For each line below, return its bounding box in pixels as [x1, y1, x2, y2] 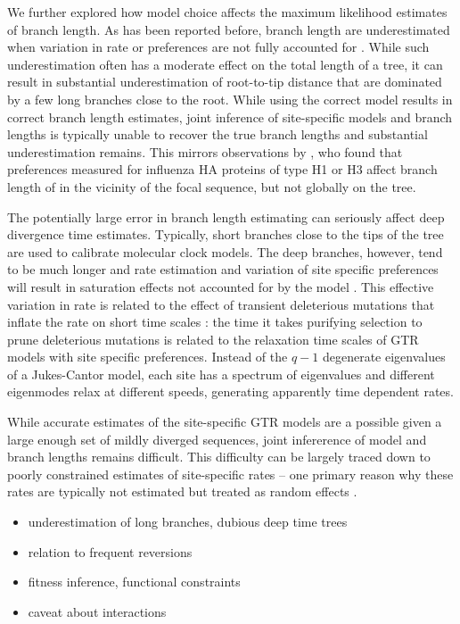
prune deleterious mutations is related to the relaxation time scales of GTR [7, 329, 419, 348]
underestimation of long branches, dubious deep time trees [28, 512, 348, 531]
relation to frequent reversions [28, 542, 193, 561]
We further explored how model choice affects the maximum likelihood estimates [7, 3, 448, 21]
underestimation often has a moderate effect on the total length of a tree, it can [7, 54, 443, 73]
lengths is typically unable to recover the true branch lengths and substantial [7, 125, 428, 144]
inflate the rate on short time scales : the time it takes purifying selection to [7, 312, 423, 331]
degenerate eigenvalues [322, 347, 446, 366]
